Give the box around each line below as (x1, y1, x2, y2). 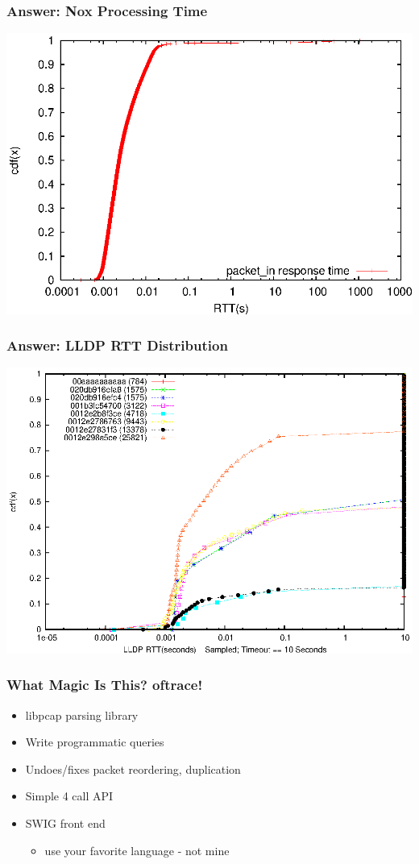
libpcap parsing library (25, 706, 139, 723)
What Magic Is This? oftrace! (6, 675, 203, 695)
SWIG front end (25, 815, 106, 832)
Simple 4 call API (25, 787, 114, 804)
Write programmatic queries (25, 733, 164, 750)
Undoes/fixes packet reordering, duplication (25, 760, 241, 777)
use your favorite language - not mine (44, 841, 230, 858)
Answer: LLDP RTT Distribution (6, 335, 228, 355)
